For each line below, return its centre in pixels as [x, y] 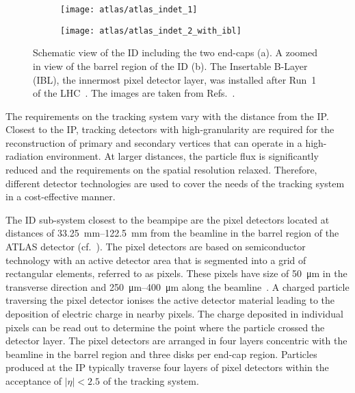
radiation [25, 156]
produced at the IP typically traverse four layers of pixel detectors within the [167, 367]
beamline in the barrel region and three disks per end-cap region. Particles [161, 354]
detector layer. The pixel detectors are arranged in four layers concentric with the [176, 341]
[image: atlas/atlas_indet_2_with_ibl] [151, 31]
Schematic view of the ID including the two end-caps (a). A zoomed [175, 52]
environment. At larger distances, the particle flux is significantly [182, 156]
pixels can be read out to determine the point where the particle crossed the [165, 327]
